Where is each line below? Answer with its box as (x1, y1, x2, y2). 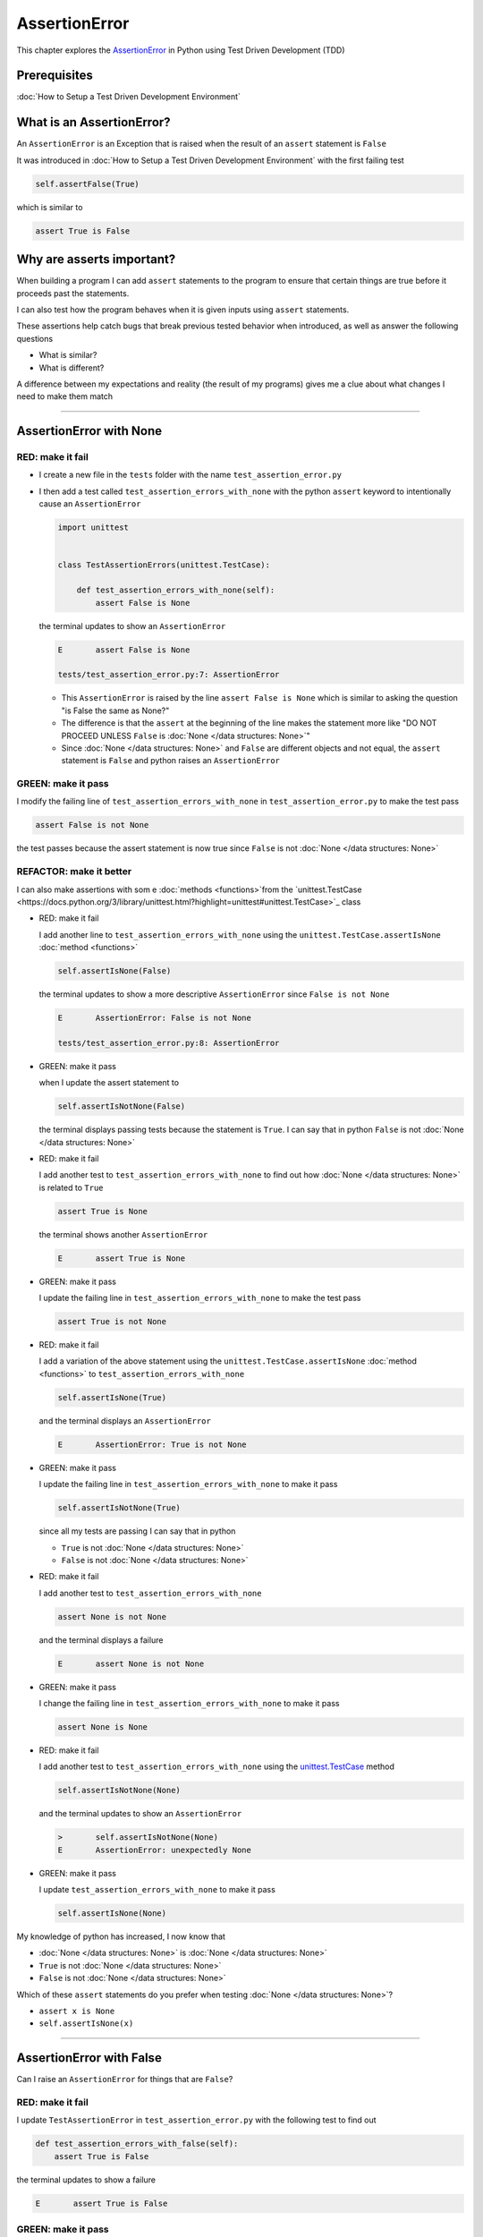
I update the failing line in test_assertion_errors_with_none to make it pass (38, 1479, 338, 1490)
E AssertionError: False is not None (57, 1013, 252, 1024)
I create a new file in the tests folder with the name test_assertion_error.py (38, 470, 343, 481)
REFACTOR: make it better (16, 865, 132, 878)
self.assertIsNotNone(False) (57, 1101, 186, 1111)
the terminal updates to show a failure (16, 2174, 157, 2185)
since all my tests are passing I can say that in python (38, 1526, 236, 1536)
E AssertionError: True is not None (57, 1439, 247, 1450)
